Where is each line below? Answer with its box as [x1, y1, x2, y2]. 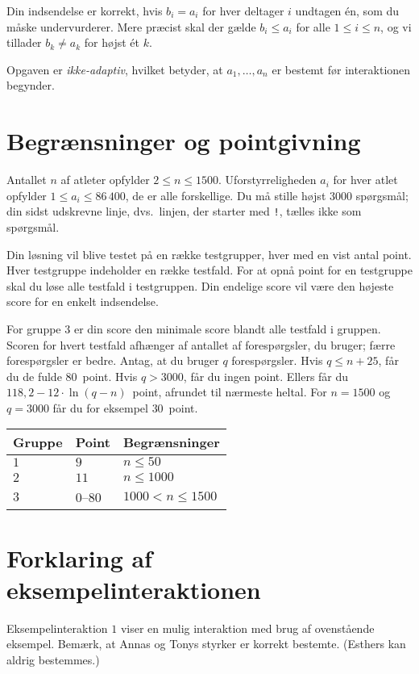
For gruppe [6, 320, 61, 337]
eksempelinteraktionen [6, 572, 261, 605]
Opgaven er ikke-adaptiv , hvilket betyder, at [6, 61, 223, 77]
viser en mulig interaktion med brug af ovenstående [120, 619, 375, 636]
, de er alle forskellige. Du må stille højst [125, 186, 326, 203]
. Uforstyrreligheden [218, 171, 317, 188]
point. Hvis [82, 367, 138, 384]
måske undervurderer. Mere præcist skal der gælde [6, 18, 256, 35]
